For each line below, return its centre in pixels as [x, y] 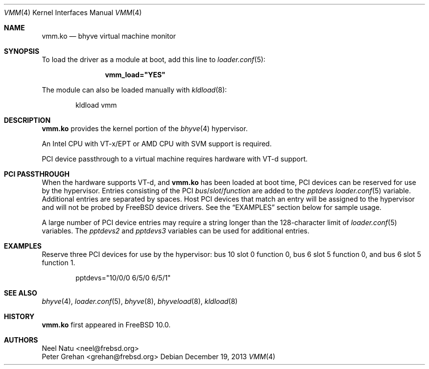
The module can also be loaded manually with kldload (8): [134, 90]
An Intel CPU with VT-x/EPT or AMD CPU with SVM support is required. [157, 144]
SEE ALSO [21, 293]
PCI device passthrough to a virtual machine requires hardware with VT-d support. [175, 159]
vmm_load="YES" [135, 75]
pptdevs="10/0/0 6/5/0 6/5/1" [123, 278]
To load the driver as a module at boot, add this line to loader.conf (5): [154, 59]
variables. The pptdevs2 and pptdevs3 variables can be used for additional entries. [176, 231]
